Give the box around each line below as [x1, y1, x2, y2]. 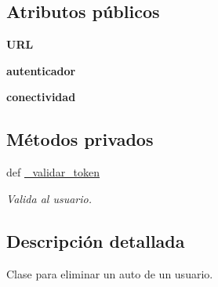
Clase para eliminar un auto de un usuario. [6, 265, 213, 282]
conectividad [6, 89, 76, 105]
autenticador [6, 62, 76, 78]
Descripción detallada [6, 228, 185, 252]
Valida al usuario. [6, 190, 93, 206]
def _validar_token [6, 164, 100, 180]
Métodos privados [6, 127, 154, 151]
